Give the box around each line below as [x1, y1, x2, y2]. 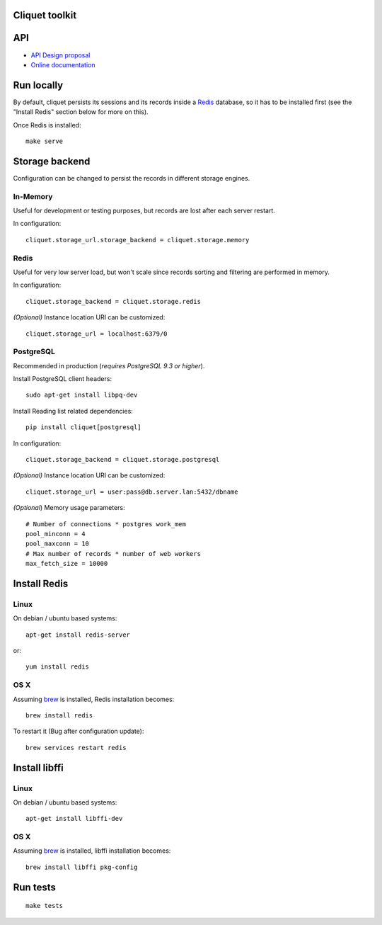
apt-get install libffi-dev [25, 815, 123, 823]
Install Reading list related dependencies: [13, 407, 134, 415]
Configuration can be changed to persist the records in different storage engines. [13, 174, 250, 182]
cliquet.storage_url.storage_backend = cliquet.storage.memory [25, 236, 250, 244]
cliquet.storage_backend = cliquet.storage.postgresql [25, 455, 220, 464]
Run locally [13, 79, 64, 91]
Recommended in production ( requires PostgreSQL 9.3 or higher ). [13, 361, 205, 370]
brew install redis [25, 712, 93, 719]
